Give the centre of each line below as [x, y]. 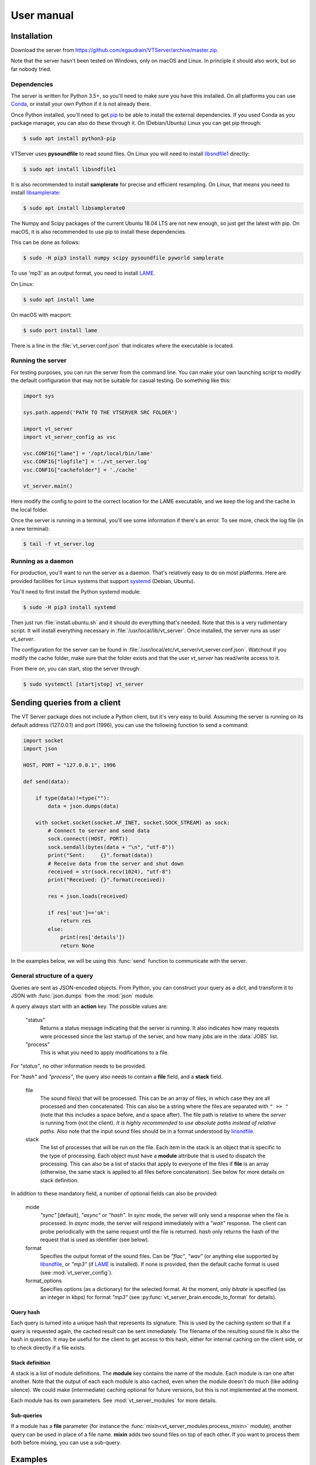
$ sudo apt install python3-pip [70, 139]
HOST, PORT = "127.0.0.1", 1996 [70, 765]
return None [77, 946]
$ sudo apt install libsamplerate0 [74, 208]
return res [76, 921]
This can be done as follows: [45, 243]
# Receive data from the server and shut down [116, 863]
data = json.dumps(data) [83, 806]
